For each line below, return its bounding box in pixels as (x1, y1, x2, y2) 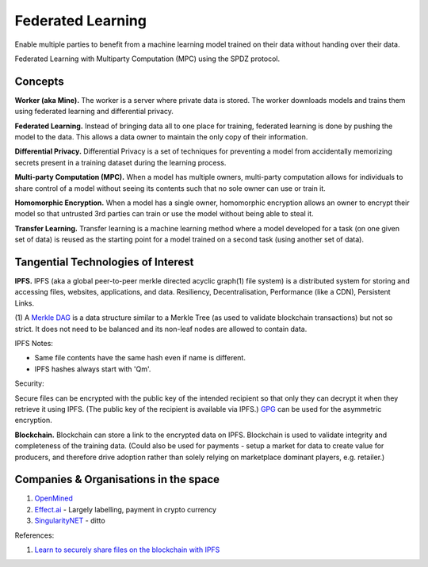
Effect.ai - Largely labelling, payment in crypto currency (34, 504, 217, 514)
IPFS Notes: (14, 339, 53, 348)
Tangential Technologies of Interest (14, 255, 194, 268)
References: (14, 531, 55, 540)
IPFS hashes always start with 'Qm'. (34, 364, 151, 374)
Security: (14, 379, 44, 388)
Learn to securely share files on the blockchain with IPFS (34, 545, 220, 554)
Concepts (14, 74, 64, 88)
